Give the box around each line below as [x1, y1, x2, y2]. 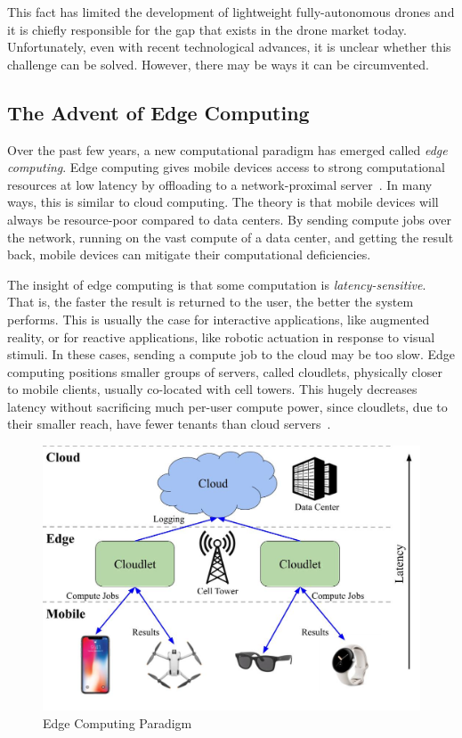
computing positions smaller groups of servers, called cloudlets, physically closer [7, 362, 442, 381]
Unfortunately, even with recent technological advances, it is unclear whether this [7, 37, 451, 56]
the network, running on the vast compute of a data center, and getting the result [7, 227, 454, 246]
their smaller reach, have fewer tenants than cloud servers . [7, 414, 331, 433]
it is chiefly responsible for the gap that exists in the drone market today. [7, 20, 407, 38]
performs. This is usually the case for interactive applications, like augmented [7, 309, 430, 328]
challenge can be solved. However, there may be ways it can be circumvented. [7, 54, 429, 73]
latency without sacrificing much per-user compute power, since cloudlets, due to [7, 397, 448, 415]
